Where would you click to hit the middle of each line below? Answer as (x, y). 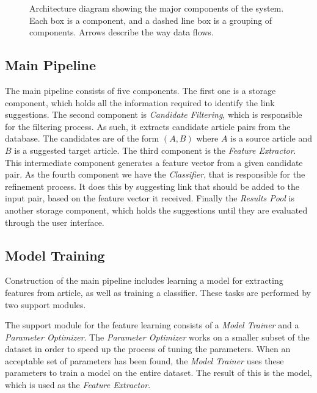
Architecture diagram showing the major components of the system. (157, 8)
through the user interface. (55, 222)
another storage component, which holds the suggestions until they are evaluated (156, 210)
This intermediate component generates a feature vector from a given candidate (154, 162)
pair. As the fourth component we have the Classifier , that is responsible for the (155, 174)
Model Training (55, 255)
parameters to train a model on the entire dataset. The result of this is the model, (158, 373)
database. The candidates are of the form (82, 138)
